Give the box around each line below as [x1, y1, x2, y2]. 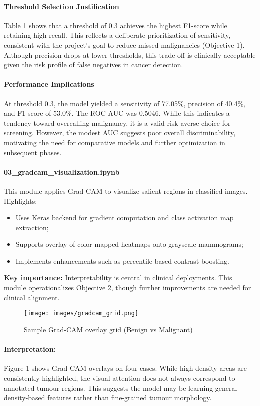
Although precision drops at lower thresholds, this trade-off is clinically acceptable [4, 49, 256, 60]
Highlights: [4, 195, 37, 206]
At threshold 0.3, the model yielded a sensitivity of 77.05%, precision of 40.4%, [4, 98, 245, 108]
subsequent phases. [4, 147, 62, 157]
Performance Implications [4, 79, 94, 89]
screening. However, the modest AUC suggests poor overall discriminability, [4, 127, 236, 138]
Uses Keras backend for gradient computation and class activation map [15, 212, 234, 223]
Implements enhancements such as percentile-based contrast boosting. [15, 255, 229, 266]
